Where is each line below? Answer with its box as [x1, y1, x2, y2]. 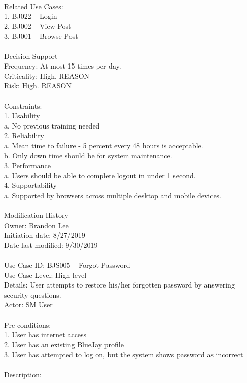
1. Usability [4, 110, 40, 121]
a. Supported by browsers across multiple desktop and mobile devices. [4, 189, 222, 200]
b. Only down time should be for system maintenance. [4, 150, 172, 161]
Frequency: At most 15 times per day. [4, 60, 121, 71]
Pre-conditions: [4, 319, 51, 330]
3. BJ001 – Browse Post [4, 30, 78, 41]
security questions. [4, 289, 61, 300]
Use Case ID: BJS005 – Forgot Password [4, 260, 130, 270]
